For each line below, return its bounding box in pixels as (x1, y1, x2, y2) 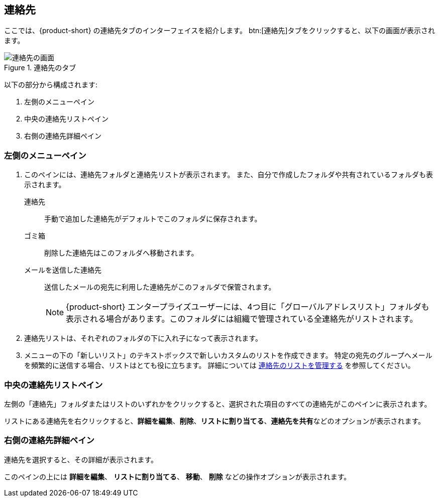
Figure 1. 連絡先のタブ (4, 63, 76, 72)
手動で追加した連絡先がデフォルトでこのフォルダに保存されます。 (44, 214, 262, 223)
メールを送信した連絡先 (24, 266, 101, 275)
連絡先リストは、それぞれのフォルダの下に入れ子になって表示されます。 (24, 334, 262, 343)
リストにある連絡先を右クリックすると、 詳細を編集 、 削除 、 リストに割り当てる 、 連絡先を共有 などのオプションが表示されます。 (4, 416, 425, 425)
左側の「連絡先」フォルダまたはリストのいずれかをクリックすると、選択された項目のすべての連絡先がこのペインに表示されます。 (4, 399, 431, 408)
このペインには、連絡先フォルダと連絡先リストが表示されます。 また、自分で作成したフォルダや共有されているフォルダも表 (24, 170, 433, 179)
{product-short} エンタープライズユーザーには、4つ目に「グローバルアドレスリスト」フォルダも (66, 302, 429, 312)
